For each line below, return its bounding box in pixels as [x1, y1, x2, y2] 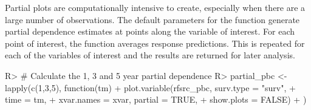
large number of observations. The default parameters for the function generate [5, 13, 300, 26]
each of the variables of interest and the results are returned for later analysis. [5, 49, 295, 61]
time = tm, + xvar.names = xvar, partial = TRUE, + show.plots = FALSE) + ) [5, 93, 307, 106]
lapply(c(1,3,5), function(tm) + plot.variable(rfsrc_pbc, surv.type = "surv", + [5, 81, 296, 94]
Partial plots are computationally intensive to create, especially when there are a [5, 1, 306, 13]
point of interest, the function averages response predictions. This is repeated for [5, 36, 305, 49]
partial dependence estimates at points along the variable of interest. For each [5, 25, 295, 38]
